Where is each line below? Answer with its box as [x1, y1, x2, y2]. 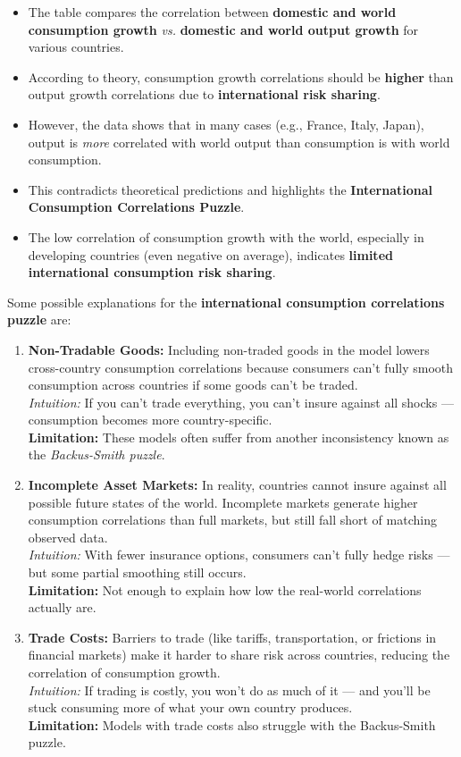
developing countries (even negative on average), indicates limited [28, 245, 393, 264]
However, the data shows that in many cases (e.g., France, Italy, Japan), [28, 114, 424, 133]
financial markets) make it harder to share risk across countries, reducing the [28, 645, 450, 664]
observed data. [28, 527, 108, 546]
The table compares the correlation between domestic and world [28, 3, 397, 21]
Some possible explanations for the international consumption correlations [7, 292, 445, 311]
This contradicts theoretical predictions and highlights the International [28, 180, 433, 198]
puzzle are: [7, 310, 71, 329]
